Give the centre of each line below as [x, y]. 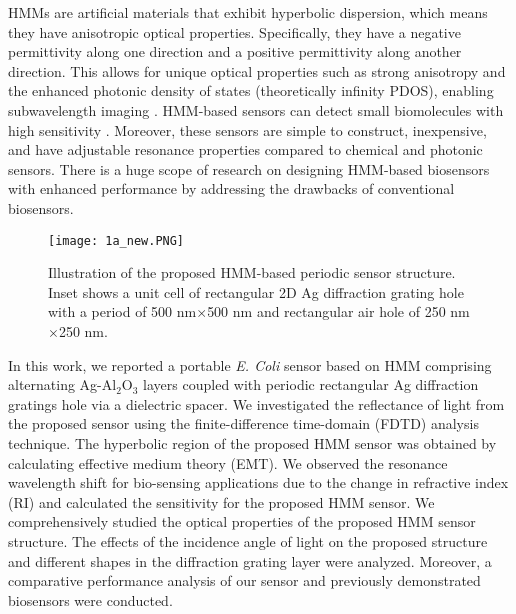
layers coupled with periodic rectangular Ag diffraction [311, 384]
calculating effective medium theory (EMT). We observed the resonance [228, 462]
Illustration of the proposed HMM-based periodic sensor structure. [252, 272]
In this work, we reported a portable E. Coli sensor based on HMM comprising [250, 364]
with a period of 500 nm [122, 311]
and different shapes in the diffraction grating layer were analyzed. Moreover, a [250, 560]
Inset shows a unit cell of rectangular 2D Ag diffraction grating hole [256, 291]
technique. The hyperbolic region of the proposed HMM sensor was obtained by [252, 442]
